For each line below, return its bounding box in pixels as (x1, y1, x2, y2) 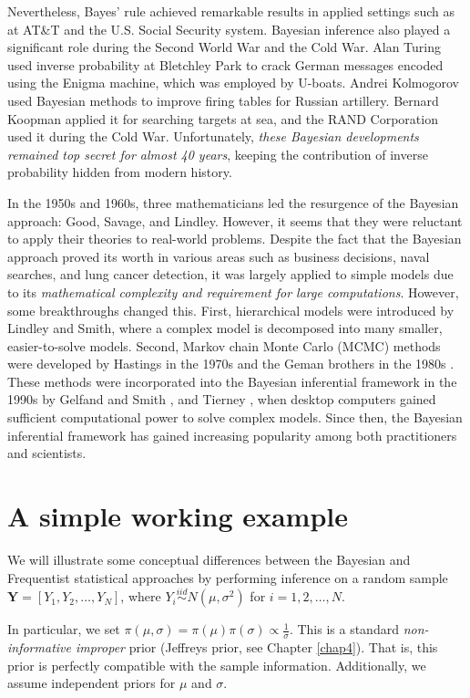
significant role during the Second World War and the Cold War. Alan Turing (7, 37, 442, 57)
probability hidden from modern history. (7, 162, 232, 182)
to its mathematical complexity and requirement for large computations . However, (7, 282, 459, 301)
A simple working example (7, 497, 349, 535)
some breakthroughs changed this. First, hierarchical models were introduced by (7, 300, 455, 319)
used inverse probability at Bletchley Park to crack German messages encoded (7, 55, 444, 74)
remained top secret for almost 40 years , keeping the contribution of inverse (7, 144, 428, 163)
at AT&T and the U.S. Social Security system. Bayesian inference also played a (7, 19, 451, 38)
